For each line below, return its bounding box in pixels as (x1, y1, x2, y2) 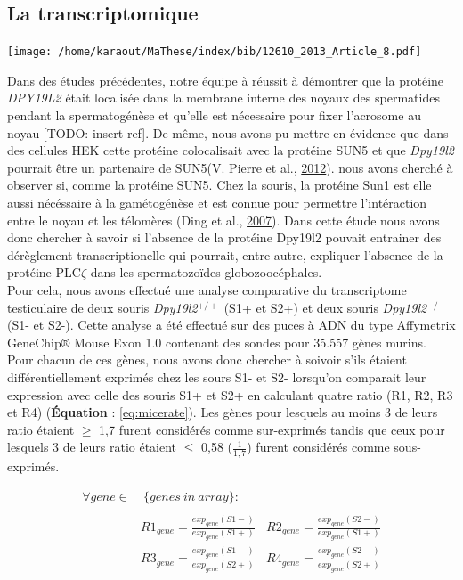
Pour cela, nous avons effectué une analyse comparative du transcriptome (7, 280, 407, 298)
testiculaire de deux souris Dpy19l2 (7, 298, 198, 316)
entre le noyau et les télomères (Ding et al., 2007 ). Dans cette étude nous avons (7, 210, 440, 229)
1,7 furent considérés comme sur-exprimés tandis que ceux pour (99, 420, 445, 438)
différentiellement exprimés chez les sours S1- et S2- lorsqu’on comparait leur (7, 367, 426, 386)
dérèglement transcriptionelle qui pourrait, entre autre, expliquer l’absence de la (7, 245, 443, 264)
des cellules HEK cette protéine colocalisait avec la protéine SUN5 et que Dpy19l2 (7, 141, 454, 159)
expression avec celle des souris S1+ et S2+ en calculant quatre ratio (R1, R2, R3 (7, 385, 453, 404)
